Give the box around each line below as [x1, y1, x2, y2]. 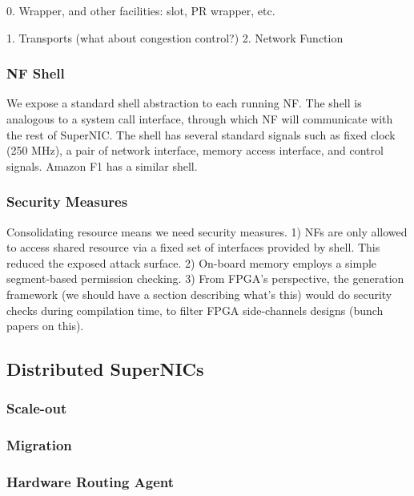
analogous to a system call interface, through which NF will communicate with [6, 111, 393, 127]
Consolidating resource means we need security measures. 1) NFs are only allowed [6, 223, 408, 240]
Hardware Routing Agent [6, 472, 175, 492]
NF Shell [6, 63, 65, 83]
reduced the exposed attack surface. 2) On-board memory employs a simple [6, 254, 377, 271]
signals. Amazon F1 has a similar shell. [6, 157, 198, 174]
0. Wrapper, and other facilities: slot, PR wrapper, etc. [6, 2, 275, 18]
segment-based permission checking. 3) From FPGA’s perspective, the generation [6, 270, 404, 287]
